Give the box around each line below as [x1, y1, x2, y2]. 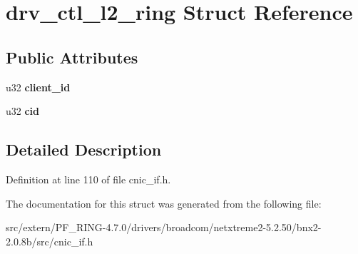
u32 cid [6, 103, 40, 118]
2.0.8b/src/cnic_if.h [6, 233, 93, 248]
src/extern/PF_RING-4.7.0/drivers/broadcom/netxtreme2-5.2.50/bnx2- [6, 220, 322, 235]
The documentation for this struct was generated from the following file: [6, 195, 322, 210]
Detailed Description [6, 138, 162, 161]
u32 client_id [6, 79, 71, 94]
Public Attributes [6, 46, 138, 68]
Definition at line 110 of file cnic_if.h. [6, 171, 171, 186]
